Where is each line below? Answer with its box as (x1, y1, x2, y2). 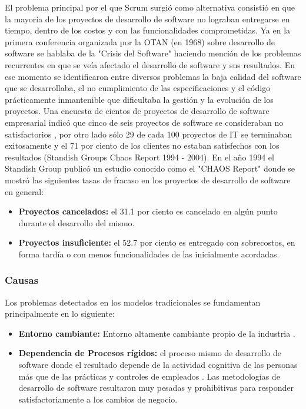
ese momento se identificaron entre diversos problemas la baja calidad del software (5, 70, 301, 82)
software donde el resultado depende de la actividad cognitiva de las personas (18, 358, 298, 371)
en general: (5, 185, 44, 197)
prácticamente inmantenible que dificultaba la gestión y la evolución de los (5, 93, 274, 105)
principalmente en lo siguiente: (5, 307, 115, 320)
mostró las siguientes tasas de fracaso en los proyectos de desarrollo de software (5, 173, 291, 186)
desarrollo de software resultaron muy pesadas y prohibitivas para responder (18, 381, 294, 394)
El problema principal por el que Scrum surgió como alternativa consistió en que (5, 1, 295, 13)
